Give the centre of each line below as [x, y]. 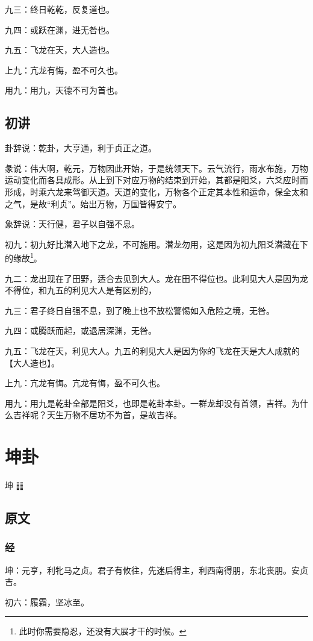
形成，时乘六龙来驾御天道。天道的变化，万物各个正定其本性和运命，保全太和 [156, 191]
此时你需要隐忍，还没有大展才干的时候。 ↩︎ [103, 631]
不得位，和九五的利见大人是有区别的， [81, 290]
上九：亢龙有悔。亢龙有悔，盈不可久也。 [85, 383]
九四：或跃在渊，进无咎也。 [60, 29]
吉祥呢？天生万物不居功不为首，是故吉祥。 [97, 415]
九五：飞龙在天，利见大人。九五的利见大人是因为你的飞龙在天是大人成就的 [152, 350]
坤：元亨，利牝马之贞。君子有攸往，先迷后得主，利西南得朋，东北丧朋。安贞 [156, 570]
